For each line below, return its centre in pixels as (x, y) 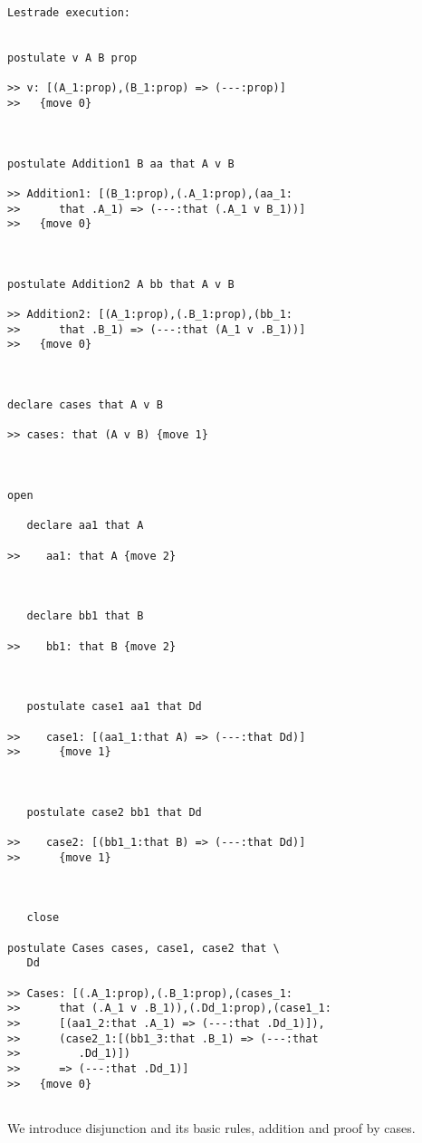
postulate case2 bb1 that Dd (114, 812)
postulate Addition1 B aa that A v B (121, 163)
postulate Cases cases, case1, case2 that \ (144, 948)
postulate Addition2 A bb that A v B (121, 284)
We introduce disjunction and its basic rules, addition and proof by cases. (211, 1127)
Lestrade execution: (69, 13)
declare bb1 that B (85, 616)
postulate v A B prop (72, 58)
